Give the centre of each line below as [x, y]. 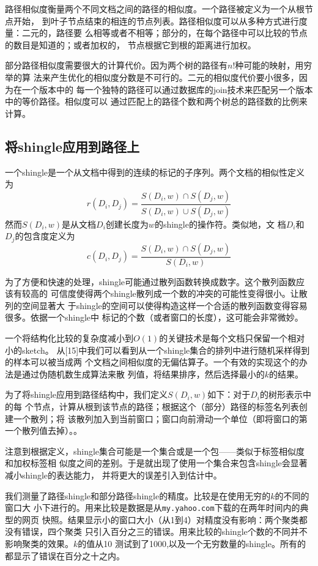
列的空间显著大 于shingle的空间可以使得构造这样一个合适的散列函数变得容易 [156, 305]
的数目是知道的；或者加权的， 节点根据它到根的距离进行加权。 [131, 44]
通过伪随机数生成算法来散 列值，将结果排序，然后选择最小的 [143, 374]
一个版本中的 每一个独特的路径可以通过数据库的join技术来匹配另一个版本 [167, 89]
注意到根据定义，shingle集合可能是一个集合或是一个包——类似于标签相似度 [155, 451]
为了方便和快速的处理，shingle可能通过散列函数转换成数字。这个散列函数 [151, 281]
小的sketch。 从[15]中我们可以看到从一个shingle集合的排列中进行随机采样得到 [157, 350]
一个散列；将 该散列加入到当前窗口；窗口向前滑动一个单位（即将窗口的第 [160, 418]
